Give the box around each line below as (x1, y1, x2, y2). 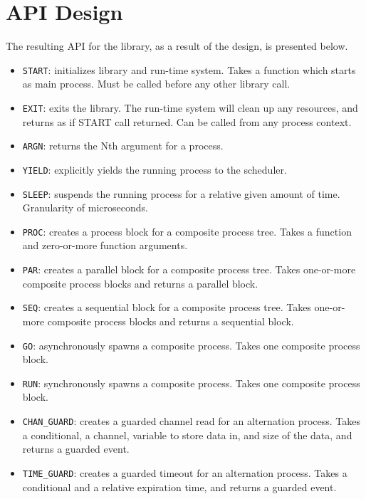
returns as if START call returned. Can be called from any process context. (22, 114, 352, 129)
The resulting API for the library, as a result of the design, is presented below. (6, 38, 348, 53)
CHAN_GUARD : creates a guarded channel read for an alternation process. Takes (22, 414, 361, 429)
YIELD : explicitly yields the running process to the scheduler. (22, 162, 287, 177)
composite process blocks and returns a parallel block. (22, 275, 258, 290)
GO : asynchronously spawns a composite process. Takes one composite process (22, 337, 360, 352)
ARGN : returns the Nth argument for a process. (22, 138, 224, 153)
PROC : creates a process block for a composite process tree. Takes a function (22, 224, 352, 238)
